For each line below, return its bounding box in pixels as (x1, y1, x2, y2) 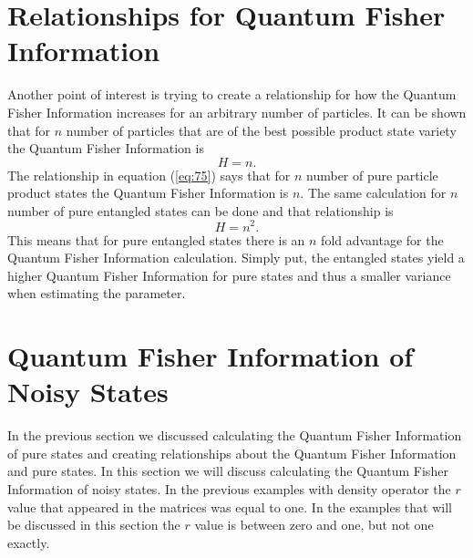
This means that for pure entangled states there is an (7, 230, 305, 249)
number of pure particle (306, 165, 438, 184)
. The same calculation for (300, 183, 447, 202)
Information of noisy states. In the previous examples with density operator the (7, 480, 451, 499)
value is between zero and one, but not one (194, 515, 434, 534)
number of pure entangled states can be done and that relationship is (7, 201, 394, 220)
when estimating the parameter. (7, 284, 186, 303)
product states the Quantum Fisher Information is (7, 183, 289, 202)
